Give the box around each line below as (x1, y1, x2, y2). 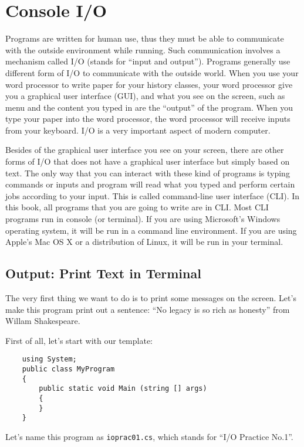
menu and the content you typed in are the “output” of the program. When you (5, 101, 293, 113)
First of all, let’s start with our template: (5, 334, 153, 346)
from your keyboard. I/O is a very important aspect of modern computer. (5, 124, 271, 136)
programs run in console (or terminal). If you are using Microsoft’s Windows (5, 213, 281, 225)
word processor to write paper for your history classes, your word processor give (5, 78, 293, 90)
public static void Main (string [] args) (39, 384, 207, 393)
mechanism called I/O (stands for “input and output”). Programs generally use (5, 55, 291, 67)
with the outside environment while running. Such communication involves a (5, 43, 281, 56)
